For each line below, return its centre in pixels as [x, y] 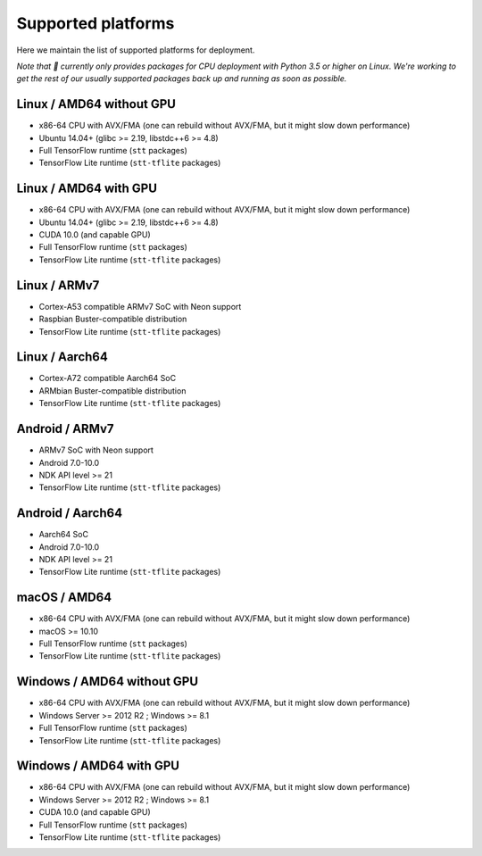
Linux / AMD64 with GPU [87, 189]
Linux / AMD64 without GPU [96, 104]
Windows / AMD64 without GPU [108, 681]
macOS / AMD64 [64, 598]
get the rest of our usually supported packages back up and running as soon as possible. [182, 79]
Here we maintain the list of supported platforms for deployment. [136, 50]
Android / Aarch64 [70, 513]
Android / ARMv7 [65, 429]
